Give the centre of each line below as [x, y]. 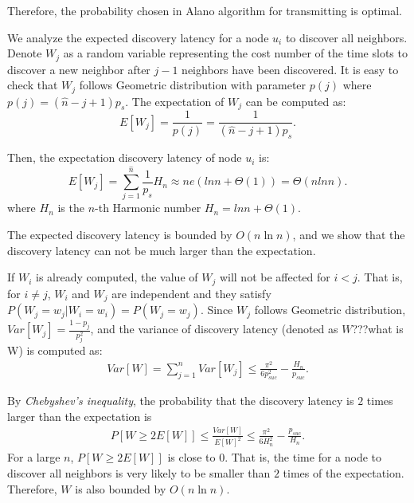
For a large [34, 457]
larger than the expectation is [80, 416]
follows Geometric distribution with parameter [193, 85]
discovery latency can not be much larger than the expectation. [162, 250]
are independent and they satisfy [191, 293]
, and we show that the [349, 235]
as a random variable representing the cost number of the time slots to [235, 53]
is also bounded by [121, 488]
